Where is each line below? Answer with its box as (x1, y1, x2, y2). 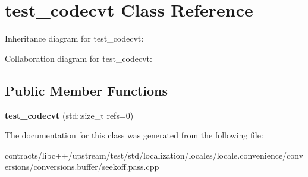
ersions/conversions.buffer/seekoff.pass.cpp (5, 160, 159, 173)
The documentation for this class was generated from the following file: (5, 129, 263, 141)
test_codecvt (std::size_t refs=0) (5, 109, 134, 121)
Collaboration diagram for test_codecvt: (5, 52, 152, 64)
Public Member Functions (5, 81, 168, 99)
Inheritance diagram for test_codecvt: (5, 32, 144, 45)
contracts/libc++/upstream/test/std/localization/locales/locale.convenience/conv (5, 148, 304, 161)
